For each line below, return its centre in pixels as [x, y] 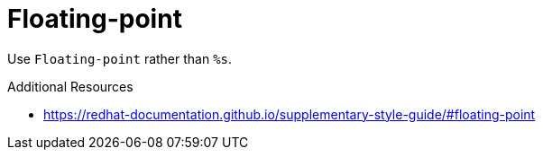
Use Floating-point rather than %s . [120, 58]
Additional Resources [70, 86]
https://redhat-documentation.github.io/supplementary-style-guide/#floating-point [290, 114]
